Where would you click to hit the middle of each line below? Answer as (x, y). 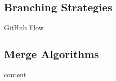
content (15, 74)
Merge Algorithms (52, 54)
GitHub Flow (24, 28)
